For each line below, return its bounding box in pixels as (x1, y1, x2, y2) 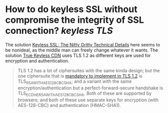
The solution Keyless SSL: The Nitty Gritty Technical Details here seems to (5, 41, 160, 47)
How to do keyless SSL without (5, 4, 138, 15)
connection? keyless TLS (5, 25, 113, 36)
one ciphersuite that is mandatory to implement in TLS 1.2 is (17, 73, 143, 79)
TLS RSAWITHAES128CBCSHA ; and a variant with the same (17, 78, 132, 85)
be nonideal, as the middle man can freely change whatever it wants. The (5, 47, 158, 53)
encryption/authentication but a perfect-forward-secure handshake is (17, 85, 163, 91)
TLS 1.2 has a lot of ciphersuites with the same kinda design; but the (17, 67, 160, 74)
